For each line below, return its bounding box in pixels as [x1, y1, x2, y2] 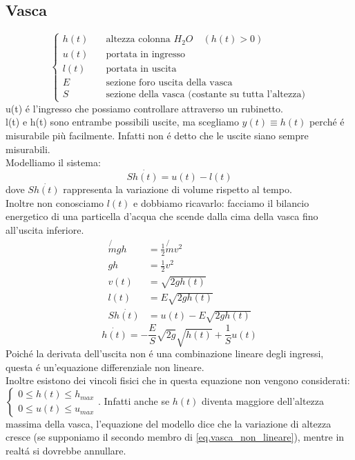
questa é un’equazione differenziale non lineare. [6, 359, 204, 374]
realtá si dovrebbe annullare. [6, 443, 126, 458]
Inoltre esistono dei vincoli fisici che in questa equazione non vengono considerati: [6, 373, 350, 388]
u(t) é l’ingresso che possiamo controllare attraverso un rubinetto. [6, 101, 283, 115]
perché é [309, 114, 345, 129]
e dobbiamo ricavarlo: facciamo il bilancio [133, 195, 309, 210]
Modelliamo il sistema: [6, 155, 101, 170]
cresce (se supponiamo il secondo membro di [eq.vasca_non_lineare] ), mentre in [6, 430, 345, 444]
